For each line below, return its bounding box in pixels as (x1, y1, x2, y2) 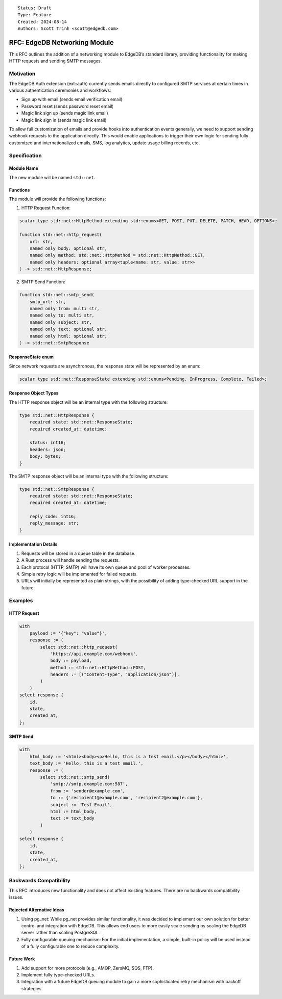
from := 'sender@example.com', (50, 788, 126, 793)
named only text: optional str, (29, 326, 108, 332)
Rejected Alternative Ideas (9, 907, 65, 913)
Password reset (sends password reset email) (21, 103, 114, 109)
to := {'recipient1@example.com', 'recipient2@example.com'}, (50, 795, 203, 801)
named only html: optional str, (29, 333, 108, 339)
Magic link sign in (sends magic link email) (21, 117, 107, 123)
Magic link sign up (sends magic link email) (21, 110, 109, 116)
